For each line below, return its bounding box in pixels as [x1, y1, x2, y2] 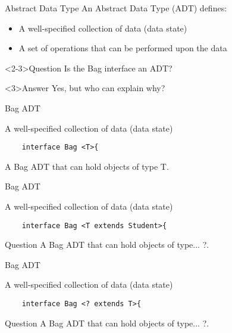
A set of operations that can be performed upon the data [18, 42, 227, 54]
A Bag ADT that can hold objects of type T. [5, 160, 169, 172]
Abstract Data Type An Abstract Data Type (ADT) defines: [5, 2, 227, 14]
